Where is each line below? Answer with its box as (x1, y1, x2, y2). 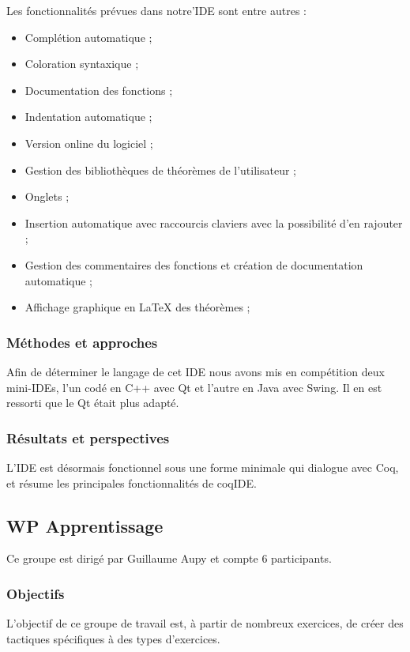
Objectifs (6, 583, 65, 603)
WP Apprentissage (6, 513, 164, 537)
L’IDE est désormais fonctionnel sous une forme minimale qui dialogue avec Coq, (6, 458, 399, 475)
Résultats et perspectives (6, 428, 170, 447)
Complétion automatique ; (24, 28, 152, 45)
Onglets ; (24, 188, 70, 205)
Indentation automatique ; (24, 108, 152, 125)
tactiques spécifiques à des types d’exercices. (6, 630, 220, 646)
